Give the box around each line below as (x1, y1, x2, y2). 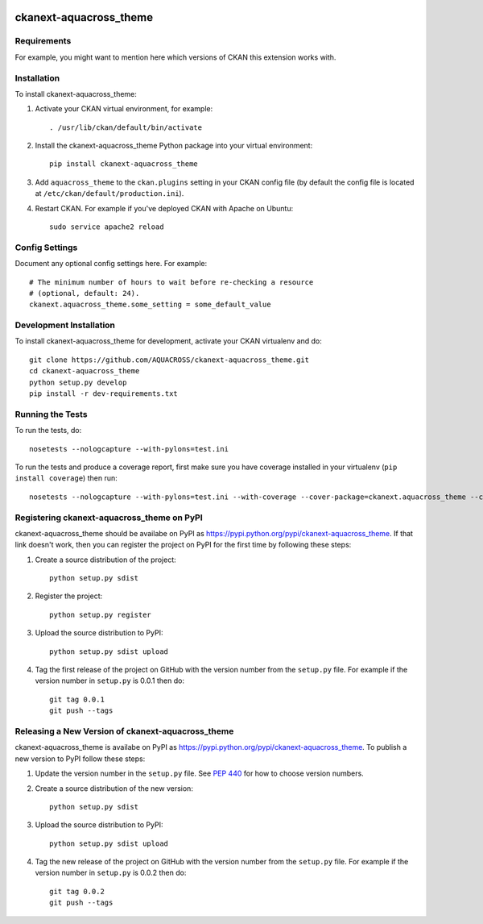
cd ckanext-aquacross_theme (29, 367, 140, 376)
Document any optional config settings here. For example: (14, 259, 208, 268)
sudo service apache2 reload (49, 223, 164, 231)
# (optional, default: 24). (29, 289, 140, 298)
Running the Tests (14, 408, 88, 419)
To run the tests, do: (14, 426, 82, 435)
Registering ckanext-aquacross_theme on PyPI (14, 512, 203, 523)
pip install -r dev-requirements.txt (29, 389, 179, 398)
